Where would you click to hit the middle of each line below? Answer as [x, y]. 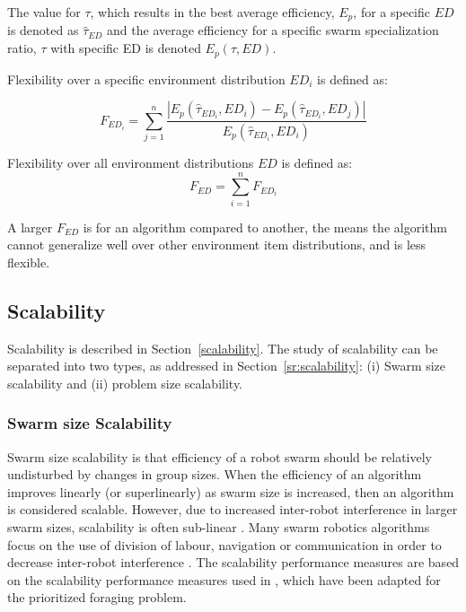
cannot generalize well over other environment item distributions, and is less [217, 245]
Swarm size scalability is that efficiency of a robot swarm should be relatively [220, 456]
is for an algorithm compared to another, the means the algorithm [265, 227]
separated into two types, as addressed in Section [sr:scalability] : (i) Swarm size [227, 366]
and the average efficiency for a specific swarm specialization [273, 30]
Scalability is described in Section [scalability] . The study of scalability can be [223, 348]
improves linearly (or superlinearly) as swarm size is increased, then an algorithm [231, 491]
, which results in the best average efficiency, [212, 12]
